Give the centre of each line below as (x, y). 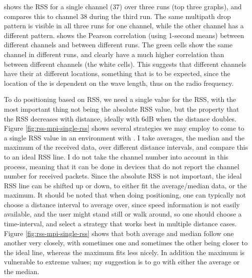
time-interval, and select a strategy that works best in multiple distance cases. (120, 224)
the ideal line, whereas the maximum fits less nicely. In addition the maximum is (124, 252)
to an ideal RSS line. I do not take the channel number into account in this (116, 156)
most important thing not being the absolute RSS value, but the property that (122, 109)
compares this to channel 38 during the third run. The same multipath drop (117, 16)
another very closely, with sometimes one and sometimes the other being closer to (126, 243)
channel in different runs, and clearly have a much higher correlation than (114, 54)
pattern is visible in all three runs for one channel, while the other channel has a (124, 26)
